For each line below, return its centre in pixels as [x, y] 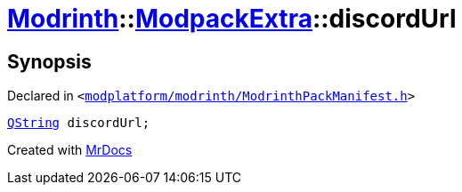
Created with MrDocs [70, 150]
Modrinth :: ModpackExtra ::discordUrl [232, 19]
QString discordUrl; [79, 123]
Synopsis [49, 61]
